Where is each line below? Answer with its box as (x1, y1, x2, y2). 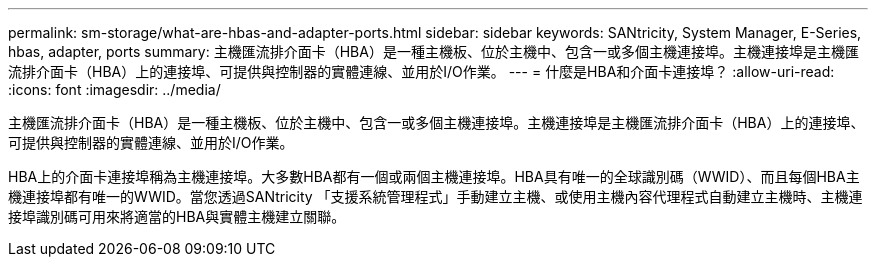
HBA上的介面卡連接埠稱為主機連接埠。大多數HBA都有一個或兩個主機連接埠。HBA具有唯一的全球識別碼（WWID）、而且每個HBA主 (8, 168, 860, 185)
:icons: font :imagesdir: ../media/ (8, 81, 221, 98)
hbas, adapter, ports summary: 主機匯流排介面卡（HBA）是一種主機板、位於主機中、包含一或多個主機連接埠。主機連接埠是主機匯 (8, 43, 859, 60)
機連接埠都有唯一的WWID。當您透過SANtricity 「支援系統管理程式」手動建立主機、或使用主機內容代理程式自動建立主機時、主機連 (8, 188, 863, 205)
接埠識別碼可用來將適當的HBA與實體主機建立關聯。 (8, 208, 346, 225)
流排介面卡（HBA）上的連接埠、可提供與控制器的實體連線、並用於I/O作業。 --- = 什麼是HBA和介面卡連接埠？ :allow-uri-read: (8, 63, 835, 80)
